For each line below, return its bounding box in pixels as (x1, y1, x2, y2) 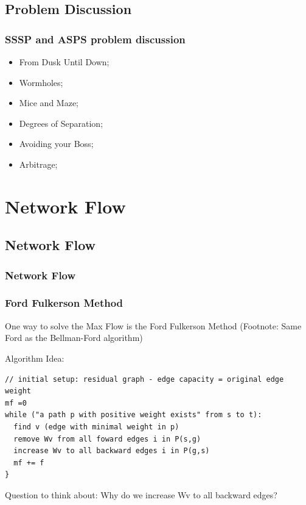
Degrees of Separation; (19, 116, 103, 129)
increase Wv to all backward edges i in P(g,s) (13, 446, 210, 456)
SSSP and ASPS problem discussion (5, 31, 186, 46)
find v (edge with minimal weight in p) (13, 422, 179, 431)
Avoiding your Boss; (19, 137, 94, 150)
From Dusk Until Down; (19, 56, 110, 68)
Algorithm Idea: (5, 351, 64, 364)
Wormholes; (19, 76, 63, 88)
